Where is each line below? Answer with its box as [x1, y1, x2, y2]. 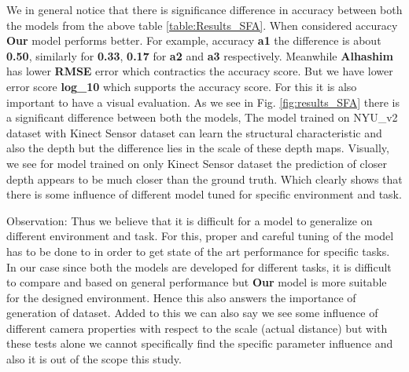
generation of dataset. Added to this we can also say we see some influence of [6, 305, 378, 321]
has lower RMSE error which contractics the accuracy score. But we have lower [6, 63, 393, 79]
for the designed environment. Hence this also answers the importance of [6, 289, 356, 305]
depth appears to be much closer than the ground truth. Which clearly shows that [6, 170, 403, 187]
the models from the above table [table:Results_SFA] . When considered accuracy [6, 16, 398, 33]
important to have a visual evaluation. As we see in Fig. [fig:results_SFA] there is [6, 93, 400, 110]
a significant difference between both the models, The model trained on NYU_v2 [6, 109, 398, 126]
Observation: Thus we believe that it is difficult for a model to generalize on [6, 212, 373, 228]
